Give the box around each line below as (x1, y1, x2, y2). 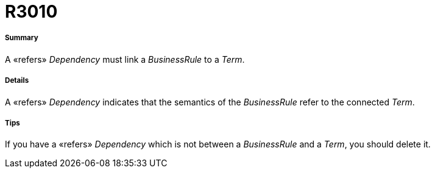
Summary (5, 34, 38, 43)
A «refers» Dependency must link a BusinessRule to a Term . (5, 54, 245, 65)
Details (5, 76, 29, 85)
